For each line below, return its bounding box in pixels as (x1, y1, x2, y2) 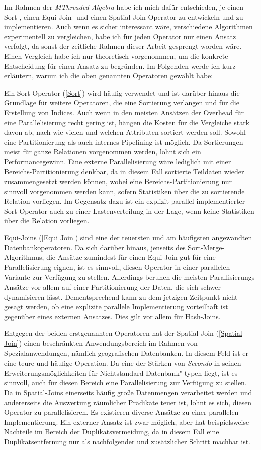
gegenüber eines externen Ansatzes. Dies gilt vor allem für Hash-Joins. (4, 311, 221, 321)
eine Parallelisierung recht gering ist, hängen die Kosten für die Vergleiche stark (4, 117, 250, 127)
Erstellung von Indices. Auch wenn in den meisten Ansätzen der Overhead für (4, 107, 244, 117)
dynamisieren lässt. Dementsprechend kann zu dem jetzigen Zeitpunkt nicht (4, 291, 238, 302)
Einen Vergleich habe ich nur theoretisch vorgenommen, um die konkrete (4, 50, 228, 61)
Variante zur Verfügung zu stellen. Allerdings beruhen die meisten (4, 272, 208, 282)
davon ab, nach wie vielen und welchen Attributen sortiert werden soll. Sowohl (4, 127, 246, 137)
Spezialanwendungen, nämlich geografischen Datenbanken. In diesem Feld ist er (4, 347, 249, 358)
